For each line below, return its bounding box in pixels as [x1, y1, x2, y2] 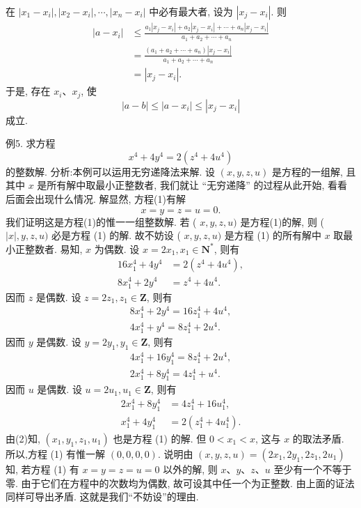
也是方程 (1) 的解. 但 [113, 431, 207, 445]
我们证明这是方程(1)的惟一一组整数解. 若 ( [6, 214, 197, 229]
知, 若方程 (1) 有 [6, 461, 79, 476]
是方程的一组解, [271, 164, 343, 178]
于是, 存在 [6, 84, 51, 98]
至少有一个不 [273, 461, 332, 476]
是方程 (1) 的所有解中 [224, 228, 322, 243]
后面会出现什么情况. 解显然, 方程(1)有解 [6, 192, 186, 206]
